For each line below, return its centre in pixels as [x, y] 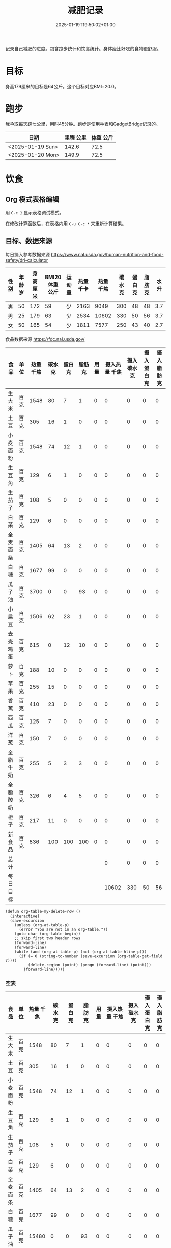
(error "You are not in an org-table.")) [63, 929]
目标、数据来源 [29, 241]
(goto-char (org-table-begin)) [48, 934]
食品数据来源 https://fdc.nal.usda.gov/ [45, 339]
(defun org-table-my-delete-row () [43, 911]
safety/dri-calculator [27, 260]
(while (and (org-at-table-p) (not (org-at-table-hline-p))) [80, 952]
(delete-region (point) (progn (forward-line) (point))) [90, 965]
